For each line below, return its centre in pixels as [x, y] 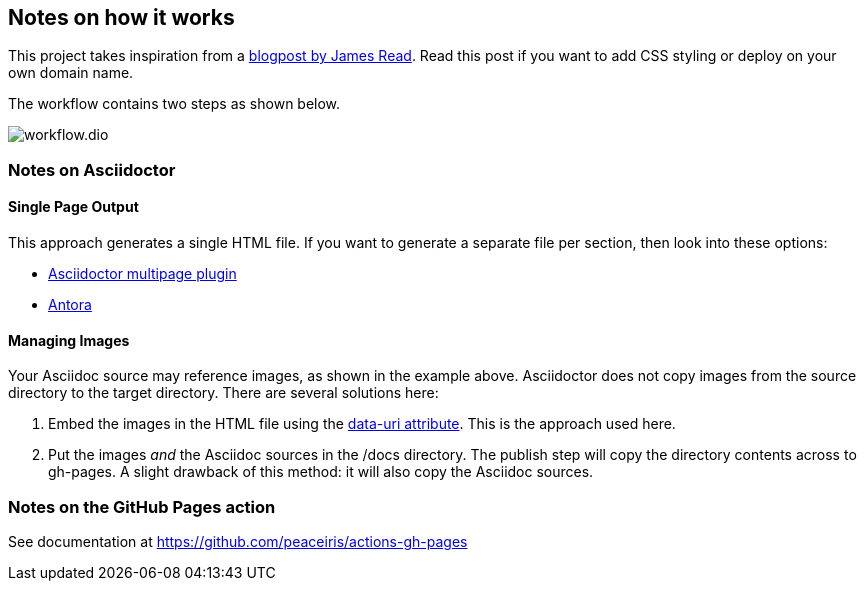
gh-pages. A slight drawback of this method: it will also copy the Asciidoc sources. [321, 472]
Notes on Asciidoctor [92, 169]
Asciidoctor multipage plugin [142, 274]
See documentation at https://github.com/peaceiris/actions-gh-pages [238, 541]
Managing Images [69, 340]
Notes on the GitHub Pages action [142, 506]
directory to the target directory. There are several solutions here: [223, 393]
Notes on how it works [121, 17]
